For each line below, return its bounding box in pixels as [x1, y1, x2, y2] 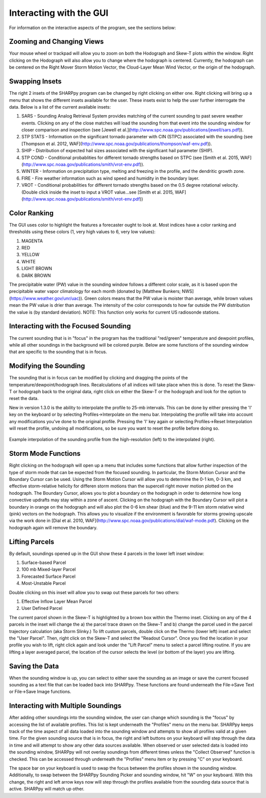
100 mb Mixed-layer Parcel [21, 566, 76, 572]
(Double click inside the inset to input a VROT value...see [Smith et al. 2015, [21, 189, 174, 195]
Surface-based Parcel [21, 559, 66, 565]
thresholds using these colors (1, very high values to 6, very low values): [9, 229, 156, 235]
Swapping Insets [9, 77, 62, 86]
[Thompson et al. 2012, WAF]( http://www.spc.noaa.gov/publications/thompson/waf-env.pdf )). [21, 141, 212, 147]
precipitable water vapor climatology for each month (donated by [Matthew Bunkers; [9, 288, 181, 294]
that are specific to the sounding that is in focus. [9, 349, 107, 355]
